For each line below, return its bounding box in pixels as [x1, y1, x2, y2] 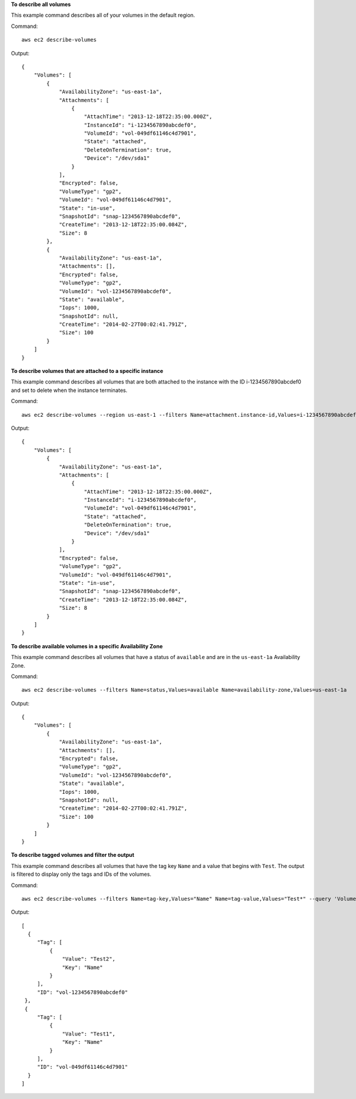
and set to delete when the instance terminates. [11, 387, 128, 394]
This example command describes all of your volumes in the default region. [11, 12, 195, 19]
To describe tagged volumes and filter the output [11, 851, 135, 859]
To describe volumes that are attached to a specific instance [11, 368, 163, 375]
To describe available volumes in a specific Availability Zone [11, 642, 163, 650]
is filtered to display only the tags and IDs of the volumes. [11, 870, 151, 878]
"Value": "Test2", [62, 956, 116, 962]
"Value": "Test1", [62, 1030, 116, 1037]
